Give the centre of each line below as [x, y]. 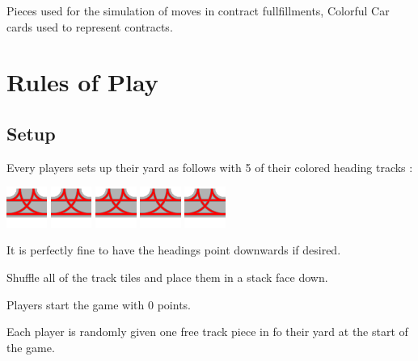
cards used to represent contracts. [90, 26]
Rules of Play [82, 82]
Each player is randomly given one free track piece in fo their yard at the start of [207, 332]
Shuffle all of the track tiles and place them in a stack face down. [167, 277]
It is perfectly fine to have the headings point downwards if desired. [174, 250]
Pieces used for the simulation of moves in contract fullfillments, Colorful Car [198, 10]
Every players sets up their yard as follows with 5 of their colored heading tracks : [210, 167]
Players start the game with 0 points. [99, 304]
